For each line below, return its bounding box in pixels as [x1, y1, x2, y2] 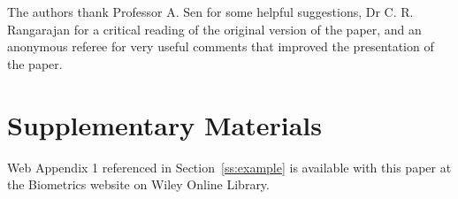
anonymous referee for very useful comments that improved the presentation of [7, 37, 434, 56]
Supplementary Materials [7, 106, 322, 142]
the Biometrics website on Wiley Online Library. [7, 175, 270, 194]
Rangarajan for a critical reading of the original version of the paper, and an [7, 19, 422, 38]
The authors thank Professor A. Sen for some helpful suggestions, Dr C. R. [7, 3, 414, 20]
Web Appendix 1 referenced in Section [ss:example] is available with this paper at [7, 157, 452, 176]
